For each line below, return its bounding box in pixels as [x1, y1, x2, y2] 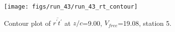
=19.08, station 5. [117, 18, 172, 28]
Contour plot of [4, 18, 51, 28]
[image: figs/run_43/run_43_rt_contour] [4, 3, 138, 10]
